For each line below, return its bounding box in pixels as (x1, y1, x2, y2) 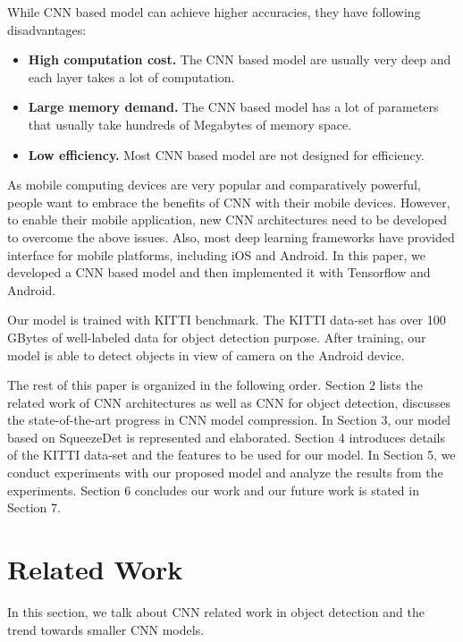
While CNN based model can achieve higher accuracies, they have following (7, 3, 421, 21)
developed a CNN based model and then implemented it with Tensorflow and (7, 263, 431, 282)
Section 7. (7, 498, 61, 517)
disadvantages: (7, 20, 87, 38)
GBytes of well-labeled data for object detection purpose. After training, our (7, 327, 426, 346)
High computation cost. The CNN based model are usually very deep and (28, 50, 451, 69)
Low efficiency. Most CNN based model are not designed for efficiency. (28, 145, 425, 164)
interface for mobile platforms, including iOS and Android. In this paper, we (7, 245, 425, 264)
